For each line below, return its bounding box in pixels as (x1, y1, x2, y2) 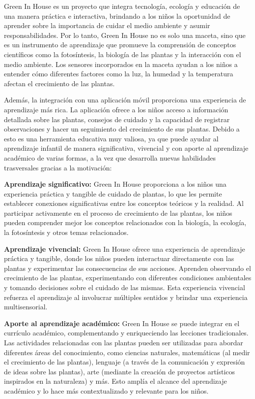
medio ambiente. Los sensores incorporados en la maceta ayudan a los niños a (4, 59, 238, 69)
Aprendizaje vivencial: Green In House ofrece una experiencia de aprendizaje (4, 243, 245, 254)
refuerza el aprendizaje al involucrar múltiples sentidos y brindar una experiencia (4, 292, 248, 302)
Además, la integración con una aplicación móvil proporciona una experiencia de (4, 95, 246, 105)
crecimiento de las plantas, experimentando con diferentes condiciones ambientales (4, 272, 252, 283)
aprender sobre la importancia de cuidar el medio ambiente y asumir (4, 20, 210, 31)
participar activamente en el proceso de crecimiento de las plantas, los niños (4, 207, 232, 218)
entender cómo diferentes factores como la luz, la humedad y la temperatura (4, 68, 233, 79)
